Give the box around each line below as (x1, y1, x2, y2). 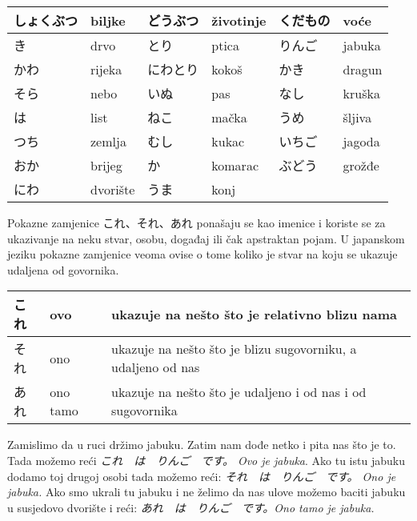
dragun (343, 59, 383, 78)
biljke (90, 10, 126, 30)
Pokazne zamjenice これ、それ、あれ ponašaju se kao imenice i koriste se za (7, 214, 386, 230)
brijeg (90, 155, 122, 174)
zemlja (90, 131, 126, 150)
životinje (211, 10, 267, 30)
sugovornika (111, 401, 178, 420)
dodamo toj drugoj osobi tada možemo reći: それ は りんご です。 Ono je (7, 467, 396, 484)
